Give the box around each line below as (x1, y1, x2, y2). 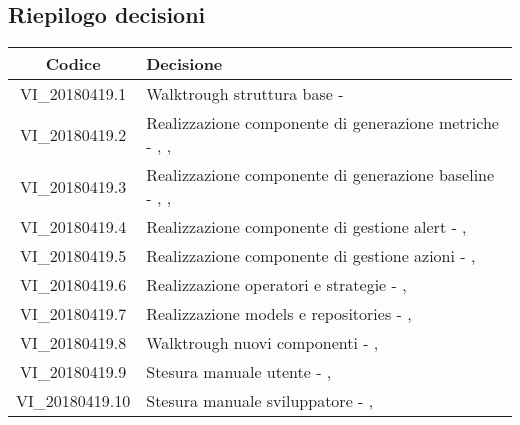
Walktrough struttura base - (146, 82, 344, 106)
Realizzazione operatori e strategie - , (146, 273, 407, 297)
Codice (45, 52, 101, 76)
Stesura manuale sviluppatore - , (146, 389, 374, 413)
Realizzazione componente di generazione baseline (146, 163, 495, 187)
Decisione (146, 52, 223, 76)
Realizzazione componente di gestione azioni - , (146, 244, 476, 268)
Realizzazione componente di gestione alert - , (146, 215, 467, 239)
